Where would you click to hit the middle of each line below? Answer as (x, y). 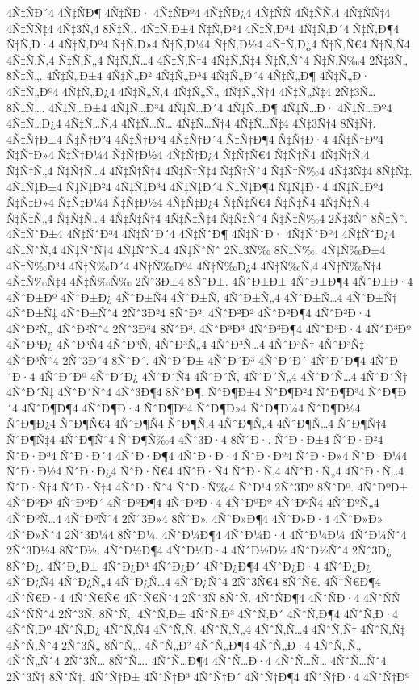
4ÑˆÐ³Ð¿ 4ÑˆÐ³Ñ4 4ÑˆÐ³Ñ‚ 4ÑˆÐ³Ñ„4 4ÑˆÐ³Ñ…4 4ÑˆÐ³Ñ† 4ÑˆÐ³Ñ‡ (186, 344)
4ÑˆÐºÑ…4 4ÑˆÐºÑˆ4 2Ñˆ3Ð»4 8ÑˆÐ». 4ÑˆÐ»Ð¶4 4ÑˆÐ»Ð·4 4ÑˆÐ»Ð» (195, 518)
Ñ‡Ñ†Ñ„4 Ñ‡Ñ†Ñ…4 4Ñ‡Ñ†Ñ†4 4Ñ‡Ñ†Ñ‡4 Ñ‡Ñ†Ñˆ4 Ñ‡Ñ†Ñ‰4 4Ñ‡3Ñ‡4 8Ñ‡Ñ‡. (209, 170)
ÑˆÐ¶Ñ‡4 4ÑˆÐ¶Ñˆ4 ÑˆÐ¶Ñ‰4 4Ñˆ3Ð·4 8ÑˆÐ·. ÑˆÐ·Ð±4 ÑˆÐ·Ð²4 (195, 439)
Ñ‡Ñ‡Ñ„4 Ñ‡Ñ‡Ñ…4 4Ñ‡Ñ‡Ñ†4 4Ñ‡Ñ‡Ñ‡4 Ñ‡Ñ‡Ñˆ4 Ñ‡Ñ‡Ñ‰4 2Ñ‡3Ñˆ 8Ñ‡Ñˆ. (207, 217)
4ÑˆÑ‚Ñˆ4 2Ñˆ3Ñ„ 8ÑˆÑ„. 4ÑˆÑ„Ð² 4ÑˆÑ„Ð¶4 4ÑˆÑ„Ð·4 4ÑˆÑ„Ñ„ (184, 644)
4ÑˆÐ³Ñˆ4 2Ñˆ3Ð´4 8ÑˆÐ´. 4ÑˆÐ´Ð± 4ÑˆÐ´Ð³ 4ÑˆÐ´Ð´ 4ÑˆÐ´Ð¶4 (186, 360)
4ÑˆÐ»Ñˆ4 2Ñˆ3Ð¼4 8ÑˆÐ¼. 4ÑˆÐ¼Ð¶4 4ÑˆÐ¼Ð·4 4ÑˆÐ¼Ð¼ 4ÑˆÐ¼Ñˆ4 (207, 534)
